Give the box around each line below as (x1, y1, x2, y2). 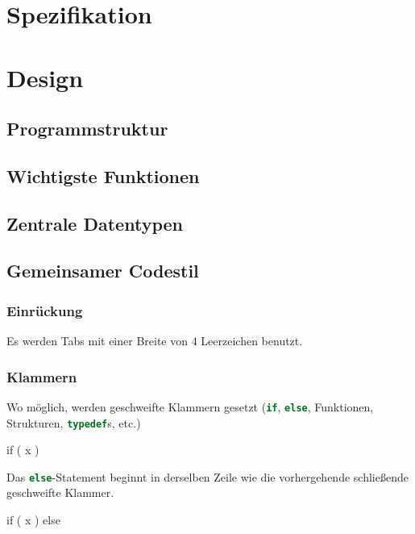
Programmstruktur (6, 116, 168, 141)
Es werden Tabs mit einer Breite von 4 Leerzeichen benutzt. (6, 332, 303, 349)
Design (6, 60, 84, 94)
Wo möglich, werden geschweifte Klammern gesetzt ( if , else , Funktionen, (6, 398, 374, 415)
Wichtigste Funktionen (6, 163, 200, 188)
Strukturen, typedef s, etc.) (6, 414, 141, 431)
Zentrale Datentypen (6, 211, 183, 236)
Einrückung (6, 300, 83, 320)
